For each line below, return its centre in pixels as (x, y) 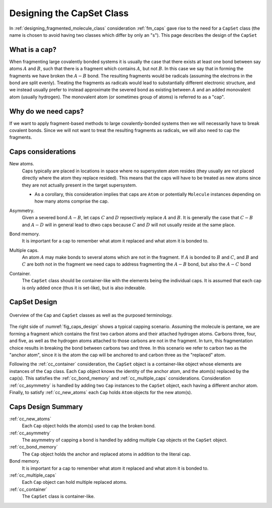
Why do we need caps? (47, 111)
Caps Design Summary (46, 406)
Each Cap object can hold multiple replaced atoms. (75, 482)
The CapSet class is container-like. (58, 496)
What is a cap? (33, 50)
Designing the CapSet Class (69, 13)
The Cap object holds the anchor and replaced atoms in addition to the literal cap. (107, 454)
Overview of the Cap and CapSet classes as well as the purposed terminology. (91, 315)
